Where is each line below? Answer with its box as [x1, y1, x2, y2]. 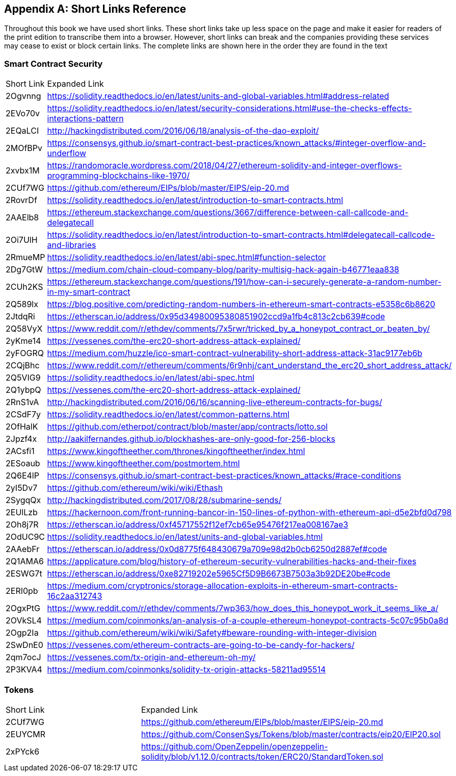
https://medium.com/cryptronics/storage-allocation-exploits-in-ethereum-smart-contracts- [47, 581, 398, 591]
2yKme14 [6, 336, 41, 346]
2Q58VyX [6, 323, 43, 334]
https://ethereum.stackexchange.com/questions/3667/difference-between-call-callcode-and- [47, 207, 409, 218]
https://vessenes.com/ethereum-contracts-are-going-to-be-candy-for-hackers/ [47, 640, 355, 650]
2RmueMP [6, 252, 45, 263]
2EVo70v [6, 108, 40, 119]
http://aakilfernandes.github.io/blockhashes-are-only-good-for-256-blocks [47, 434, 335, 444]
